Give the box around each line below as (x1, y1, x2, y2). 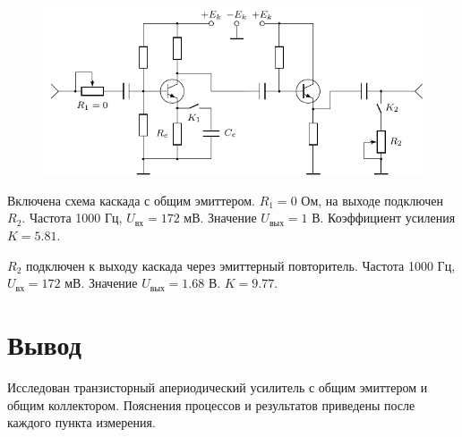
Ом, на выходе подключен (301, 190, 443, 209)
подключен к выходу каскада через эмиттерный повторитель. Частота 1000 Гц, (25, 256, 456, 274)
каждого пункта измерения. (7, 413, 156, 432)
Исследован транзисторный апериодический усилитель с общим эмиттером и (7, 377, 428, 396)
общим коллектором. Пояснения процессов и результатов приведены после (7, 395, 415, 414)
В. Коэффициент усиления (312, 208, 456, 227)
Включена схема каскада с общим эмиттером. (7, 190, 255, 209)
